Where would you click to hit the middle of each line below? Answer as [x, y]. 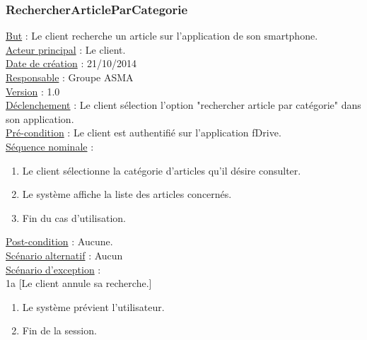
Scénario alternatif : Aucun [64, 255]
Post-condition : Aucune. [59, 241]
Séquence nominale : [50, 146]
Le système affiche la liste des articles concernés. [127, 194]
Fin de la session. [59, 330]
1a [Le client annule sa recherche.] [79, 283]
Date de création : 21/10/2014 [71, 63]
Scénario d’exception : [53, 269]
